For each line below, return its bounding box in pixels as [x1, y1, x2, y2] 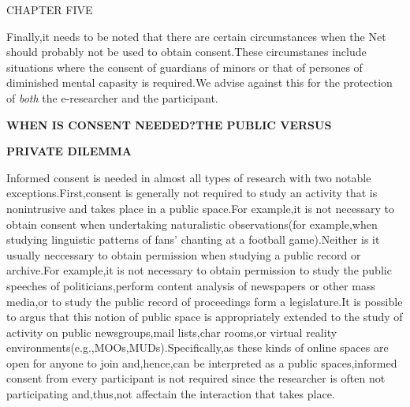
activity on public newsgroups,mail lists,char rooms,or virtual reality [6, 323, 337, 340]
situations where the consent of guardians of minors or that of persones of [6, 58, 363, 75]
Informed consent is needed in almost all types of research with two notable [6, 169, 371, 185]
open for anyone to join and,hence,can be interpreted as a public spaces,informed [6, 354, 397, 371]
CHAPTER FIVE [6, 2, 93, 17]
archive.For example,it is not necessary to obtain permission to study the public [6, 262, 392, 278]
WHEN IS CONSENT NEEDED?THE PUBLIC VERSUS [6, 116, 332, 133]
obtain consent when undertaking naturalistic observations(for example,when [6, 215, 378, 232]
